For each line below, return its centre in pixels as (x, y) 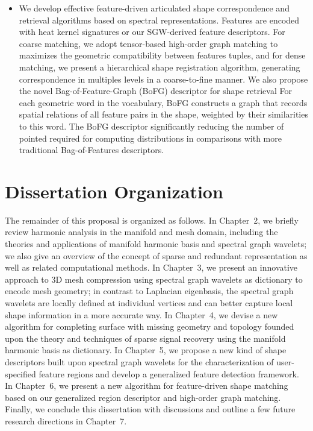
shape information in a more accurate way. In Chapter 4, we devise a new (141, 314)
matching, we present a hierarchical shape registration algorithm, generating (160, 67)
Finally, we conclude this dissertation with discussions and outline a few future (150, 409)
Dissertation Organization (114, 191)
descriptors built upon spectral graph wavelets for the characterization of (139, 361)
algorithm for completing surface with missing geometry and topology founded (150, 326)
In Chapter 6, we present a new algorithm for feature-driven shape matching (147, 385)
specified (20, 373)
